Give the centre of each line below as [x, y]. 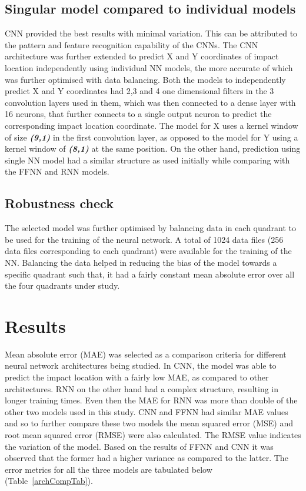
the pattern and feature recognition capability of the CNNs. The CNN [132, 44]
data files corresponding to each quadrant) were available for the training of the [148, 251]
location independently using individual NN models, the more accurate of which [149, 67]
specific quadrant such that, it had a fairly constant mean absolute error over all [150, 274]
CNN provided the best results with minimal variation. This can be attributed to [151, 33]
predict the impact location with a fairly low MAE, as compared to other [137, 377]
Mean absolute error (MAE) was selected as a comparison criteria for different [146, 354]
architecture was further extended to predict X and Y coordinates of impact [142, 56]
